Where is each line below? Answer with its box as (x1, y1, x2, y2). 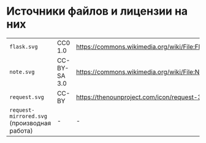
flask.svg (9, 43, 38, 50)
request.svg (9, 94, 45, 100)
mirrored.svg (9, 112, 48, 120)
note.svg (9, 68, 35, 75)
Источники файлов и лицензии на (6, 4, 188, 18)
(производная (9, 119, 51, 127)
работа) (9, 127, 33, 135)
